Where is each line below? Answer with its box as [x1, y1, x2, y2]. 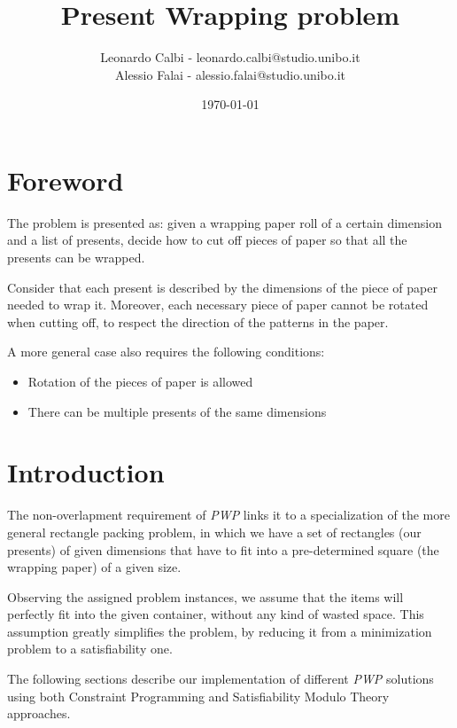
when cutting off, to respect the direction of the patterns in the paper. [7, 312, 389, 331]
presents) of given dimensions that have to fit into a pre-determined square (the [7, 540, 439, 559]
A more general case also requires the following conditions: [7, 342, 325, 361]
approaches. [7, 704, 71, 723]
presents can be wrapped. [7, 248, 145, 267]
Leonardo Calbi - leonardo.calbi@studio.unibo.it [100, 48, 360, 67]
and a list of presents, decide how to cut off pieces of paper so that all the [7, 231, 407, 249]
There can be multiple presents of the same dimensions [27, 402, 327, 420]
